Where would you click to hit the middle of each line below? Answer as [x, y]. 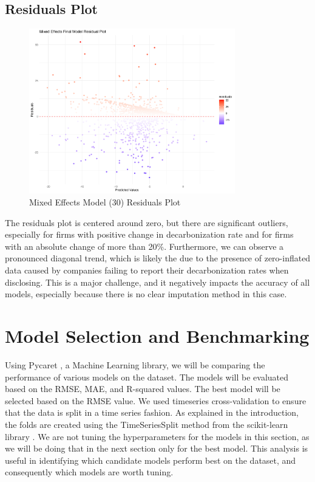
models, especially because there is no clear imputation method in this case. [146, 294]
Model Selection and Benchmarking [157, 336]
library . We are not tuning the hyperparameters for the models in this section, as [157, 436]
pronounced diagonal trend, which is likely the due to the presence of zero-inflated [158, 258]
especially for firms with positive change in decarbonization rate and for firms [149, 234]
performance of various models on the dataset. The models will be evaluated [147, 377]
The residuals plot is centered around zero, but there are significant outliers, [147, 222]
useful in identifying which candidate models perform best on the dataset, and [151, 460]
